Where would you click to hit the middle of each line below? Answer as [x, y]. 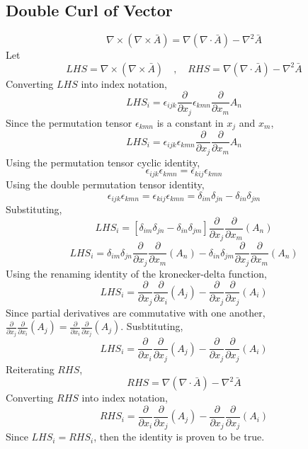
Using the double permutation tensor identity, [105, 184]
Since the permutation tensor [69, 122]
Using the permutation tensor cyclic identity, [103, 162]
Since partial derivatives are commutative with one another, [136, 312]
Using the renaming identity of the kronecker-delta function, [136, 273]
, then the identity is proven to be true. [179, 437]
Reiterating [30, 369]
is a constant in [190, 122]
